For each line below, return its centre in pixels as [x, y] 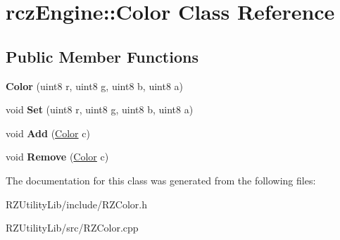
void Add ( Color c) [48, 133]
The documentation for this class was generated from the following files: [161, 180]
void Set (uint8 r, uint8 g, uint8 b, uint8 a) [100, 109]
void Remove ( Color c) [57, 157]
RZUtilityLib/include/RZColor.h [76, 204]
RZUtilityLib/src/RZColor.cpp [72, 228]
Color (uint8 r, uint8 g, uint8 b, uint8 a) [95, 86]
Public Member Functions [102, 56]
